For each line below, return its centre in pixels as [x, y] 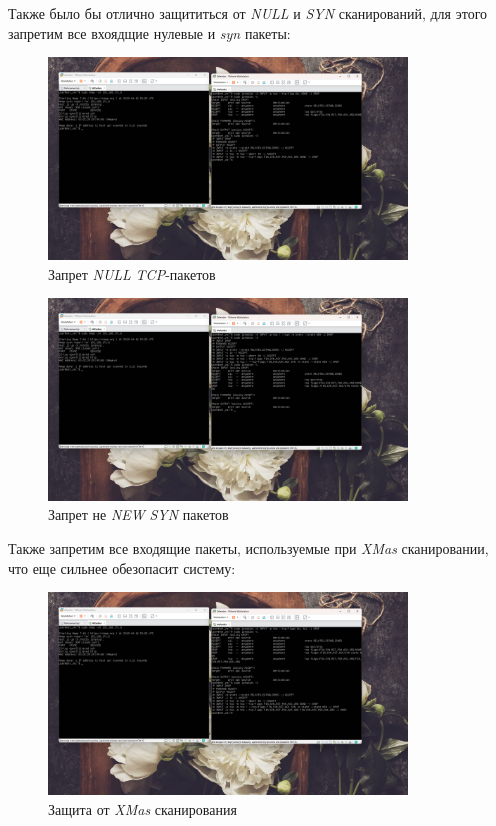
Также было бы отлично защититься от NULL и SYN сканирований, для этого [248, 13]
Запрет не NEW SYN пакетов [138, 514]
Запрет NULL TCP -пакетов [132, 273]
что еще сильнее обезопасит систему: [122, 567]
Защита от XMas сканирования [142, 808]
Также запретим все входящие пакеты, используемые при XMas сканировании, [248, 548]
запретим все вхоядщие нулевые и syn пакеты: [149, 32]
